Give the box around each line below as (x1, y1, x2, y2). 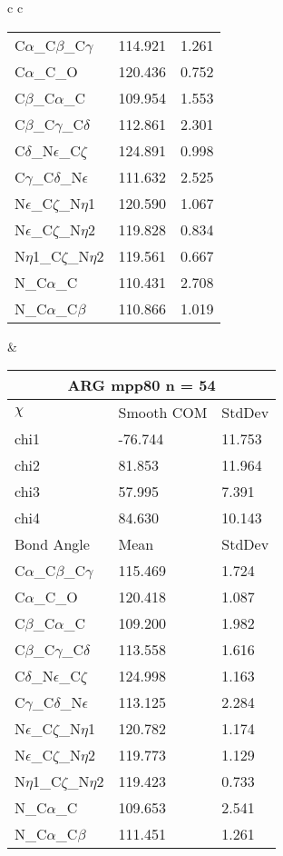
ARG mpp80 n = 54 (67, 374, 216, 396)
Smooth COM (118, 402, 208, 423)
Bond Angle (15, 533, 90, 555)
